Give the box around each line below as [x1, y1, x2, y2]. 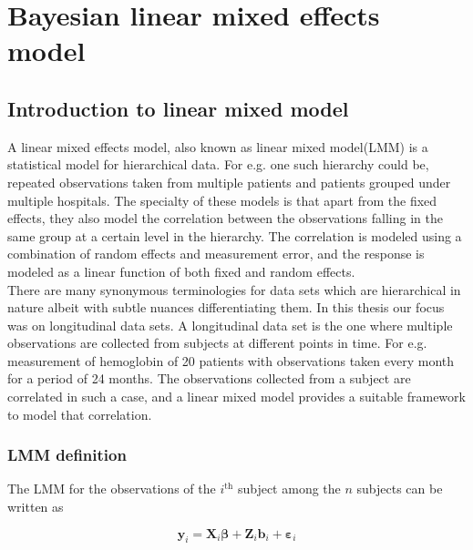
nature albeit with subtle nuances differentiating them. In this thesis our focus [7, 298, 445, 317]
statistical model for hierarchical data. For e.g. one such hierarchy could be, [7, 155, 429, 174]
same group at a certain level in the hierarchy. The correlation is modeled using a [7, 226, 462, 245]
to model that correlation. [7, 404, 152, 423]
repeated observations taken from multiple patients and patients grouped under [7, 172, 451, 191]
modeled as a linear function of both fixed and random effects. [7, 261, 355, 280]
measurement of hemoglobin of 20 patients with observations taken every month [7, 351, 455, 370]
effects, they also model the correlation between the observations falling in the [7, 209, 443, 228]
